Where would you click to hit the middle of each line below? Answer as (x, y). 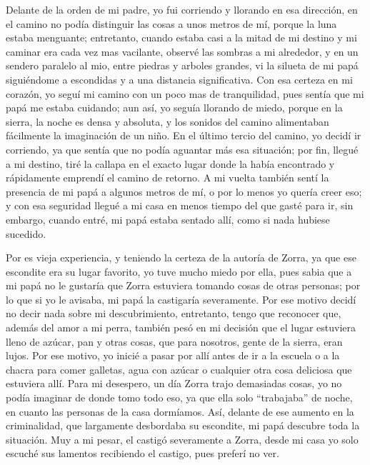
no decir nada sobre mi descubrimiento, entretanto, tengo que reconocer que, (174, 313)
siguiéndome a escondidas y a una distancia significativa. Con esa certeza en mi (179, 79)
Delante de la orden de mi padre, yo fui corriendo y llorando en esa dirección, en (182, 9)
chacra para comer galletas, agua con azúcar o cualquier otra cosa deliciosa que (179, 369)
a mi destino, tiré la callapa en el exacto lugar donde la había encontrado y (170, 163)
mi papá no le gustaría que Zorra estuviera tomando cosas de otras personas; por (183, 285)
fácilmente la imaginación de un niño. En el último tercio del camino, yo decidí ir (184, 135)
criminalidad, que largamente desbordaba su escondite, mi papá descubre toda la (183, 425)
